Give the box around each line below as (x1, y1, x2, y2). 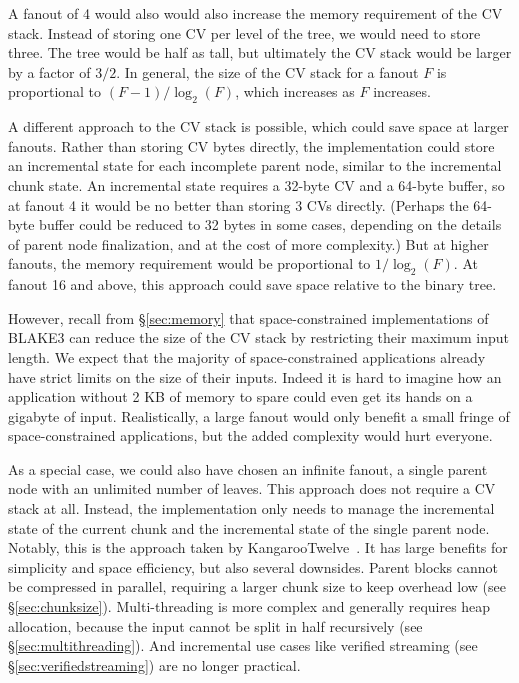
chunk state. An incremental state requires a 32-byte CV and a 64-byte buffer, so (8, 174, 505, 195)
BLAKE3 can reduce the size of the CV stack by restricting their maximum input (8, 327, 510, 348)
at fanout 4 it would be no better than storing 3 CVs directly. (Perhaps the (8, 194, 469, 215)
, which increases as (235, 81, 355, 102)
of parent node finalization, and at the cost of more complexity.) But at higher (8, 233, 489, 254)
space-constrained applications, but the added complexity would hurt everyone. (8, 425, 493, 446)
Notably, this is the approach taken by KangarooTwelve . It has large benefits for (8, 537, 508, 558)
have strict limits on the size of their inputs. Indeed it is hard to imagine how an (8, 366, 502, 387)
